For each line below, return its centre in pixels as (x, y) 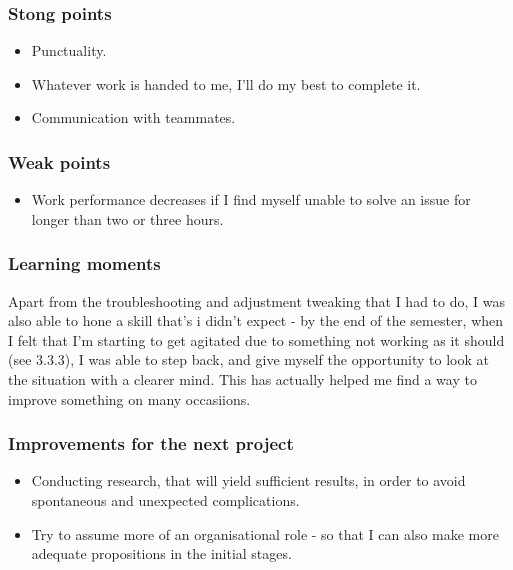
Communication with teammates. (133, 117)
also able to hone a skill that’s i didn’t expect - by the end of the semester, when (256, 320)
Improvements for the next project (151, 443)
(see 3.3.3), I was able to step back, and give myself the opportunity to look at (248, 359)
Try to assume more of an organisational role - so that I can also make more (265, 533)
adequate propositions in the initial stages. (161, 553)
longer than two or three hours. (127, 218)
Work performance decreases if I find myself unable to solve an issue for (251, 199)
